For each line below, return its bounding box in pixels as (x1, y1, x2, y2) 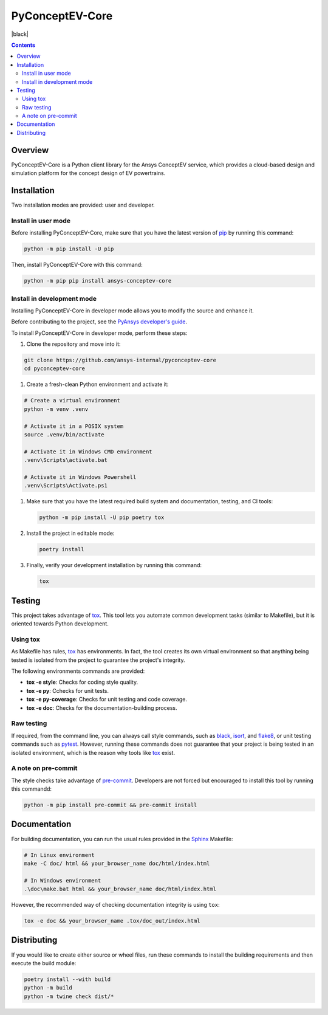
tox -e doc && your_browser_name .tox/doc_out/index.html (24, 918, 200, 924)
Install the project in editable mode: (26, 529, 115, 537)
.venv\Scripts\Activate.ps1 (24, 482, 108, 489)
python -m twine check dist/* (24, 993, 114, 1000)
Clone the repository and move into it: (26, 340, 121, 348)
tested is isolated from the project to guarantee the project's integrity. (11, 656, 185, 664)
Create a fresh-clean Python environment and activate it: (26, 380, 169, 388)
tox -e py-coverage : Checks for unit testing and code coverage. (26, 696, 188, 703)
